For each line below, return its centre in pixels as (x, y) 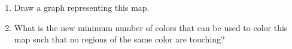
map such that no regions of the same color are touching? (119, 39)
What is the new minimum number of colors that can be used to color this (151, 27)
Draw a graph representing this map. (82, 7)
